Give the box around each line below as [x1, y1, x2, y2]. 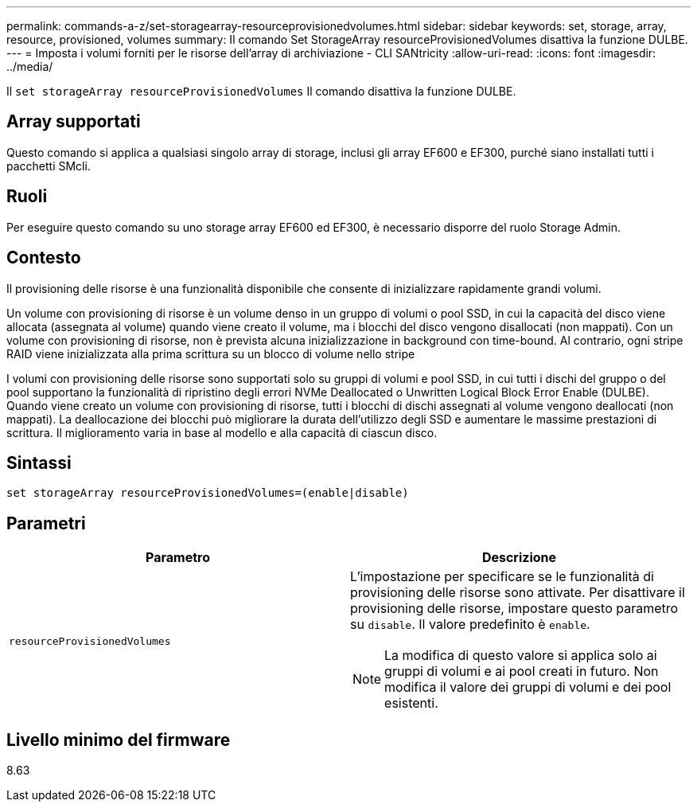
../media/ [6, 60, 53, 73]
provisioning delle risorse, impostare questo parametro [350, 600, 679, 617]
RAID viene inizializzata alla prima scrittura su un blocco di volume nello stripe [6, 346, 415, 361]
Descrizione [481, 549, 557, 566]
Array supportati [6, 111, 141, 132]
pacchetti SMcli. [6, 158, 91, 173]
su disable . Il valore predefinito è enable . [350, 616, 590, 633]
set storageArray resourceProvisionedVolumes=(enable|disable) [6, 486, 409, 500]
